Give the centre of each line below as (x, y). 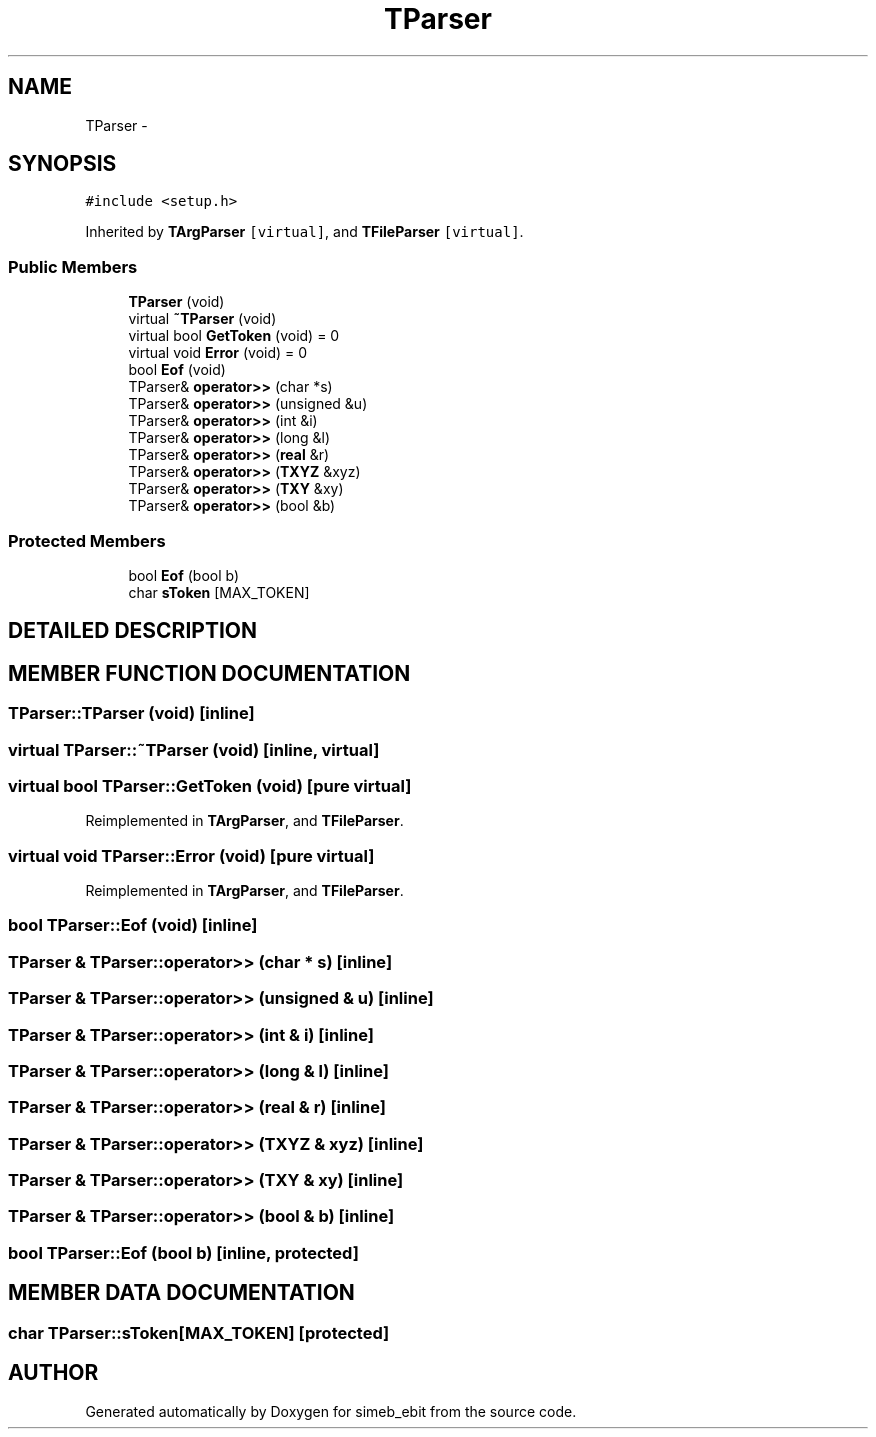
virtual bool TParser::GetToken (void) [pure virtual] (210, 785)
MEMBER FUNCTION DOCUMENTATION (209, 673)
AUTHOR (53, 1373)
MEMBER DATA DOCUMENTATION (181, 1293)
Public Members (73, 266)
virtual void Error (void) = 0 (218, 353)
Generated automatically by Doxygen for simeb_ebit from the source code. (331, 1411)
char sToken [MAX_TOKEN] (219, 592)
